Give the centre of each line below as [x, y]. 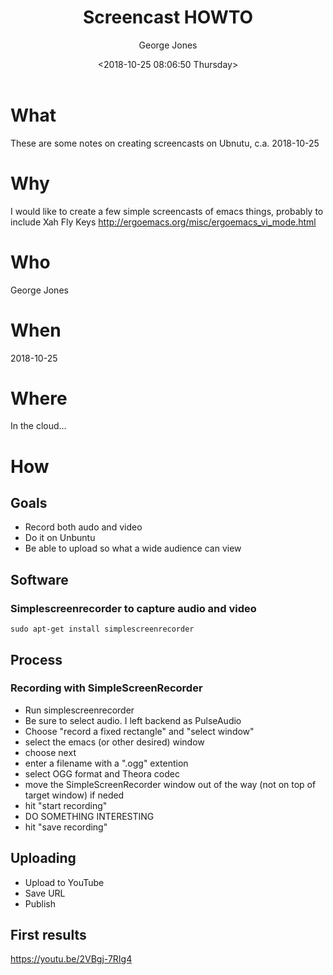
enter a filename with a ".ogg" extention [106, 763]
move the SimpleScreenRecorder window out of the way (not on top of [170, 784]
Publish [40, 903]
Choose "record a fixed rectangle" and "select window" [139, 731]
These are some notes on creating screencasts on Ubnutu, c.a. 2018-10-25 [165, 143]
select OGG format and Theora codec [102, 773]
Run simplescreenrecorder [79, 710]
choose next [50, 752]
